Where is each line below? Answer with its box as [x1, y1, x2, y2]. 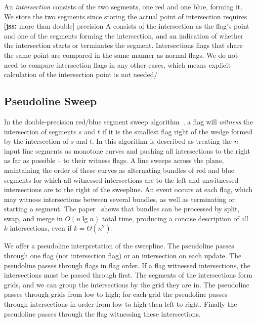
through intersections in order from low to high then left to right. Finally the [4, 299, 237, 309]
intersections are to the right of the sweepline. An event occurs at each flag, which [4, 184, 253, 195]
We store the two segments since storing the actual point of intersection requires [4, 11, 247, 21]
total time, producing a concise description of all [102, 213, 249, 223]
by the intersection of [4, 136, 69, 146]
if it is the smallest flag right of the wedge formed [102, 126, 253, 136]
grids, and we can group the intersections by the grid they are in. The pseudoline [4, 279, 250, 289]
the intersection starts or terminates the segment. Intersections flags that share [4, 40, 243, 50]
